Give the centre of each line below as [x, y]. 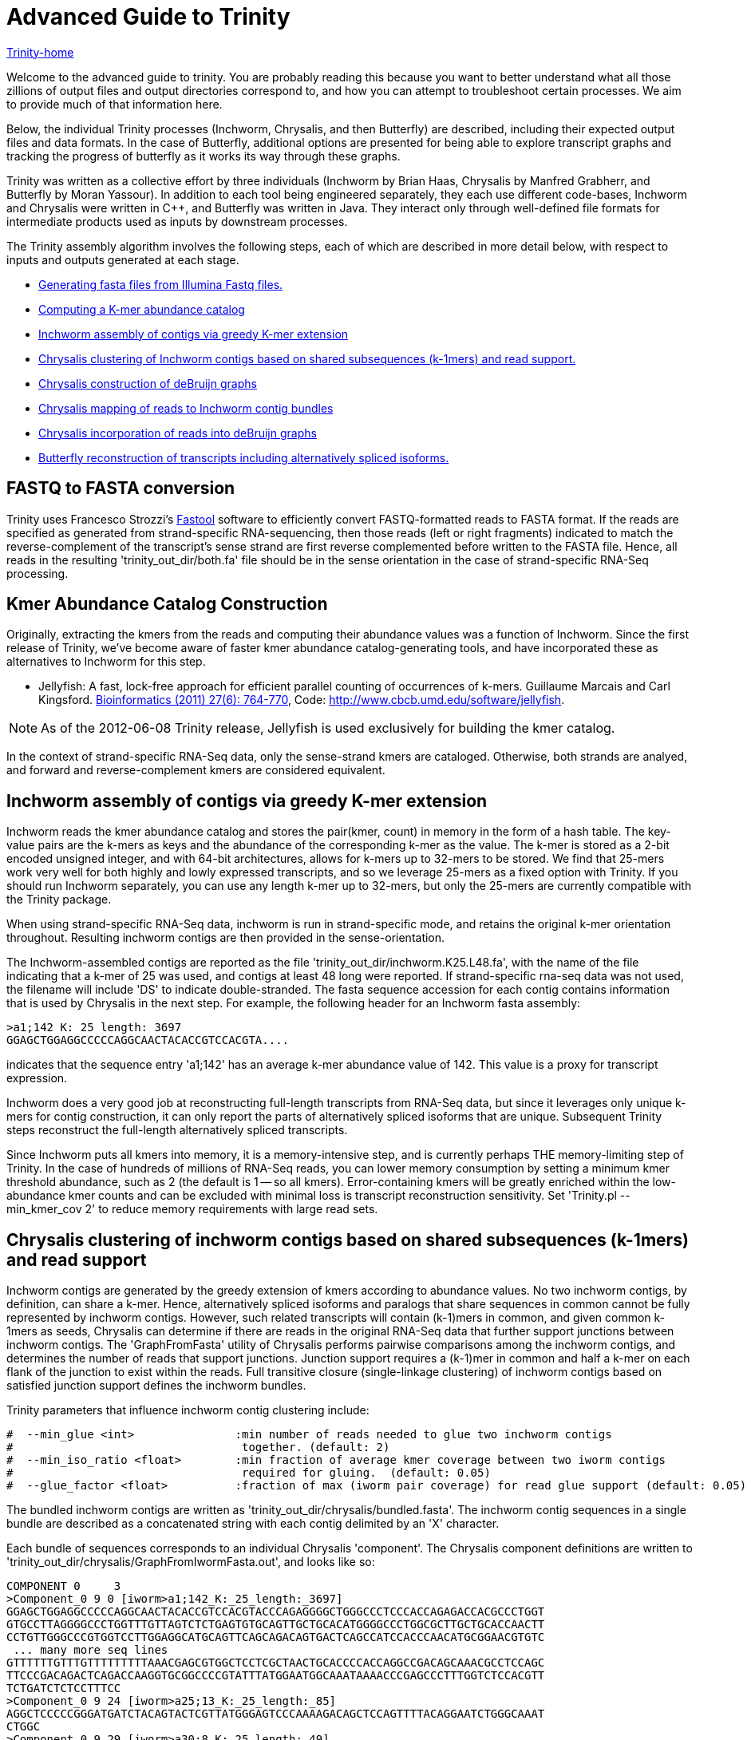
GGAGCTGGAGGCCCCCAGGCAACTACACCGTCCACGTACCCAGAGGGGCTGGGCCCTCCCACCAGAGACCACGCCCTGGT [276, 1612]
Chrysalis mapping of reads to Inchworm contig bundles [186, 408]
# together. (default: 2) [198, 1447]
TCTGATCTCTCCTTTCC [64, 1689]
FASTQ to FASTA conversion [121, 488]
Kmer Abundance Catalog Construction [167, 604]
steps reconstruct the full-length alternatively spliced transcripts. [177, 1130]
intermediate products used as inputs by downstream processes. [177, 221]
